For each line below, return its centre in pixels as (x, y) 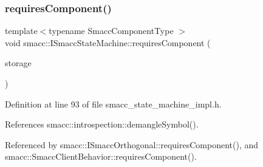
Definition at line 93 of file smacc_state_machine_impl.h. (113, 104)
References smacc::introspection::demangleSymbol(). (102, 124)
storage (18, 63)
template (21, 31)
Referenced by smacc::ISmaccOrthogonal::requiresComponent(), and (132, 144)
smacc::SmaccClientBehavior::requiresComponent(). (101, 156)
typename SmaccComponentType (111, 31)
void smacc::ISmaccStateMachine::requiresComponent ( (108, 42)
